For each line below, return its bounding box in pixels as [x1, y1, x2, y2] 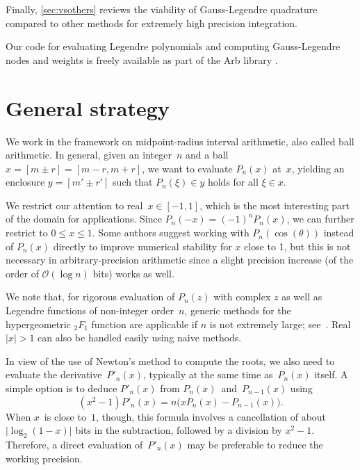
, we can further [286, 211, 354, 226]
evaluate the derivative [6, 367, 102, 382]
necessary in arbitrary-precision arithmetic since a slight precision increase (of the [6, 252, 354, 267]
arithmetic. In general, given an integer [6, 147, 172, 162]
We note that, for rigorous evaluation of [6, 289, 175, 304]
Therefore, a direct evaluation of [6, 437, 143, 451]
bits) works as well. [92, 266, 174, 280]
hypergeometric [6, 316, 71, 331]
